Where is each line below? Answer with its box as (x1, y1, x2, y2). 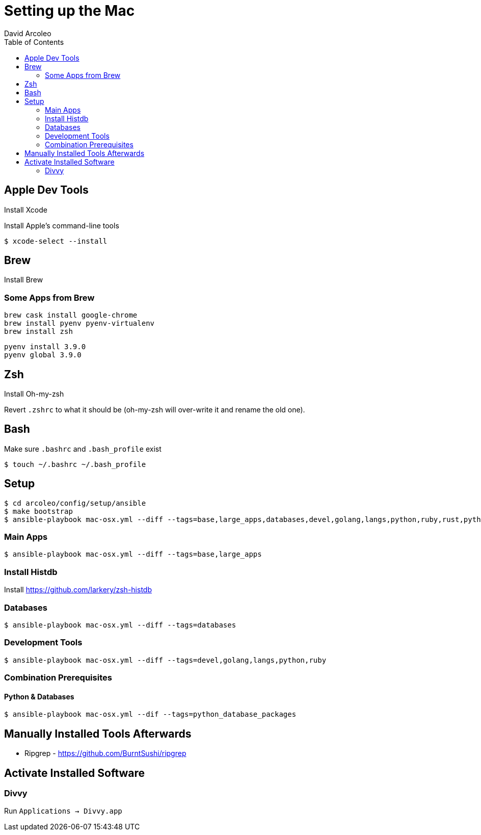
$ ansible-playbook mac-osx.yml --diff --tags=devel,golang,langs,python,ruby (4, 656, 327, 664)
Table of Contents (4, 37, 64, 46)
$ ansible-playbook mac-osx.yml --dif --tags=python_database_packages (4, 710, 297, 719)
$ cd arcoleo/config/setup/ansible (4, 499, 146, 507)
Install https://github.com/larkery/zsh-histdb (4, 585, 152, 594)
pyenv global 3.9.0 (4, 351, 82, 359)
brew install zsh (4, 327, 73, 336)
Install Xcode (4, 205, 47, 214)
